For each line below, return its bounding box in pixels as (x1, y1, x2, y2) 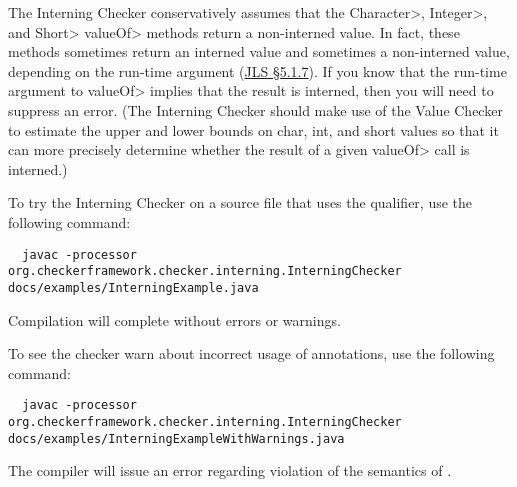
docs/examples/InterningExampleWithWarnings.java (8, 431, 345, 446)
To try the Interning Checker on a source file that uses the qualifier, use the (8, 192, 473, 213)
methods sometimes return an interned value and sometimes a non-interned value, (8, 41, 510, 62)
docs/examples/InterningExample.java (8, 280, 259, 295)
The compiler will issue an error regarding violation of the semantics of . (8, 460, 452, 481)
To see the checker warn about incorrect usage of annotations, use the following (8, 343, 495, 364)
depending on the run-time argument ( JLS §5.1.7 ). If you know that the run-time (8, 60, 507, 81)
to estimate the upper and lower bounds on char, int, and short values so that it (8, 119, 499, 140)
